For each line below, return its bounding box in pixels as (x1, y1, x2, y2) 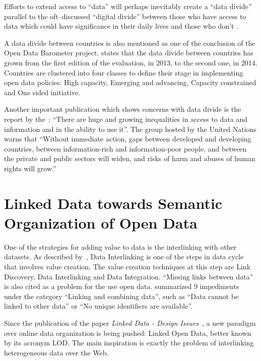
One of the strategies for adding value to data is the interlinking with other (4, 241, 237, 252)
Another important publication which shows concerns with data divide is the (4, 104, 241, 114)
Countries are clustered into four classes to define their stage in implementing (4, 67, 243, 78)
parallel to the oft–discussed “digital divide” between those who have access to (4, 11, 246, 21)
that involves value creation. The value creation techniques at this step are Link (4, 261, 251, 271)
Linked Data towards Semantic (4, 192, 223, 213)
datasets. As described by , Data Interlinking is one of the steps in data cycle (4, 251, 244, 262)
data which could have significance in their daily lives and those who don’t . (4, 21, 239, 31)
